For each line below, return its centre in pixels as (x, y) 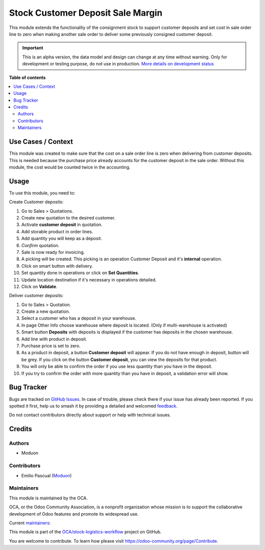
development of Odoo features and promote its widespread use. (74, 514)
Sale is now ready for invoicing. (53, 252)
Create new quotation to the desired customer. (68, 218)
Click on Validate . (39, 286)
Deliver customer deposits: (36, 296)
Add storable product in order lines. (57, 231)
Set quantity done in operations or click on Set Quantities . (80, 273)
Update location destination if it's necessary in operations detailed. (89, 279)
